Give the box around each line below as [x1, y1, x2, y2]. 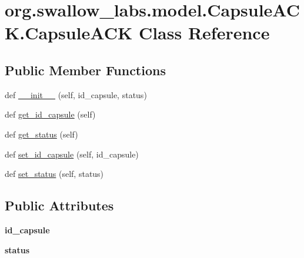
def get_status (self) [5, 128, 78, 140]
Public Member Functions [5, 61, 166, 79]
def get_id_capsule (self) [5, 108, 96, 120]
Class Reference [138, 21, 270, 45]
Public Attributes [5, 196, 114, 215]
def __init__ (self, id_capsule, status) [5, 88, 147, 100]
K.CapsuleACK [5, 21, 133, 45]
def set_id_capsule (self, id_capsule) [5, 148, 139, 160]
